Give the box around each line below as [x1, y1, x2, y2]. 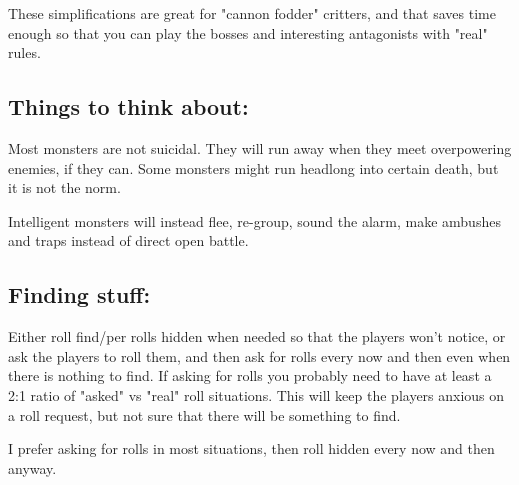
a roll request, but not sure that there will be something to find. [8, 404, 401, 425]
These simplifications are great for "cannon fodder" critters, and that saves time [8, 3, 496, 23]
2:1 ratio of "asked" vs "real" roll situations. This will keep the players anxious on [8, 384, 505, 405]
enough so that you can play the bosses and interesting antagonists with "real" [8, 22, 488, 43]
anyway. [8, 457, 57, 478]
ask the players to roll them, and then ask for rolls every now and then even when [8, 345, 511, 366]
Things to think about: [8, 91, 249, 122]
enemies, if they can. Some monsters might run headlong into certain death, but [8, 157, 499, 178]
